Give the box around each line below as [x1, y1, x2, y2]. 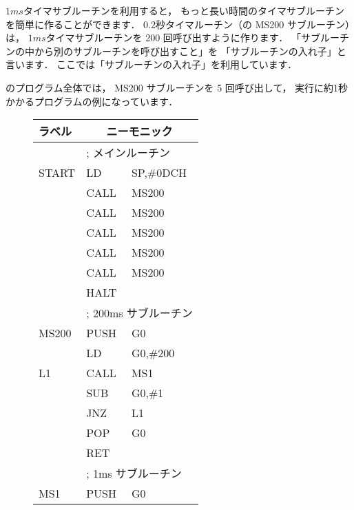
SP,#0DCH [131, 164, 187, 181]
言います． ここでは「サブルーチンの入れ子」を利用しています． [6, 57, 298, 72]
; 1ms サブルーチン [86, 465, 182, 482]
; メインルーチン [86, 145, 170, 161]
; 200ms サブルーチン [86, 305, 193, 321]
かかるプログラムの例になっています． [6, 94, 178, 108]
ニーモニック [106, 123, 173, 140]
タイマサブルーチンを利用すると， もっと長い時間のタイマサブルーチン [23, 3, 344, 17]
